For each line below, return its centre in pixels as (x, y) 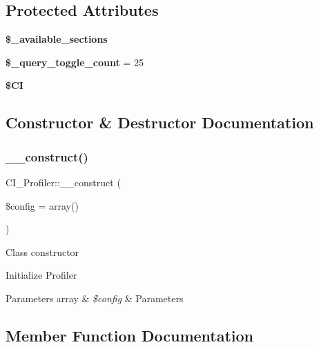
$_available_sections (57, 39)
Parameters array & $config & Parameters (95, 298)
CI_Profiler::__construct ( (63, 182)
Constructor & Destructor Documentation (160, 122)
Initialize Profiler (41, 275)
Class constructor (42, 251)
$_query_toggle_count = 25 (75, 62)
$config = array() (42, 205)
